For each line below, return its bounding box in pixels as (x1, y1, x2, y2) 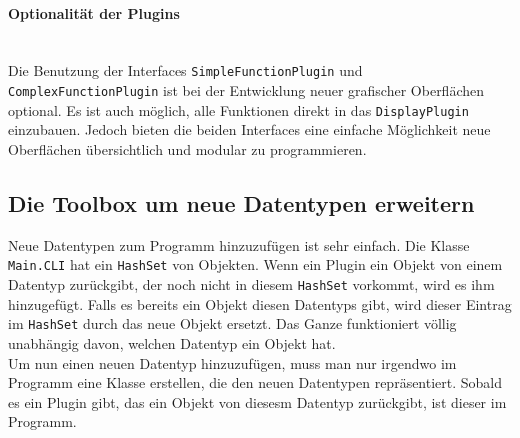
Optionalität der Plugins (8, 2, 180, 23)
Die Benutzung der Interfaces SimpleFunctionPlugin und (8, 60, 363, 81)
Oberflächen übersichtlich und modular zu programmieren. (8, 138, 367, 159)
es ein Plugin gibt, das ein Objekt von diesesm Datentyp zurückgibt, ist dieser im (8, 391, 507, 412)
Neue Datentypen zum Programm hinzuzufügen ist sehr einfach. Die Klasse (8, 234, 470, 255)
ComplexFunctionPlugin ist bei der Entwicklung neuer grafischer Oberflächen (8, 80, 485, 101)
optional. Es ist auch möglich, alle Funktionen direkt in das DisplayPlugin (8, 99, 469, 120)
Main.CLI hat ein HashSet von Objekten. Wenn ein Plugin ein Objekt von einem (8, 254, 503, 275)
